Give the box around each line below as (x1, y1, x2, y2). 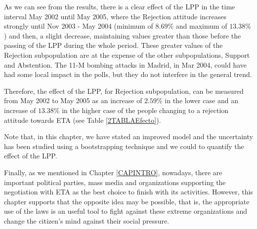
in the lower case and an (165, 95, 238, 106)
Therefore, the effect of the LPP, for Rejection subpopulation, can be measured (4, 85, 244, 96)
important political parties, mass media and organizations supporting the (4, 177, 226, 187)
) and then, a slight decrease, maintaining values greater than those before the (4, 30, 241, 40)
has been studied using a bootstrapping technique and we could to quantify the (4, 141, 244, 151)
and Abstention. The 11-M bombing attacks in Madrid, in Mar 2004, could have (4, 59, 247, 70)
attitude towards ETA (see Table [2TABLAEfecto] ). (4, 114, 161, 125)
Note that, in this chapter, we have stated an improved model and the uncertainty (4, 131, 253, 142)
